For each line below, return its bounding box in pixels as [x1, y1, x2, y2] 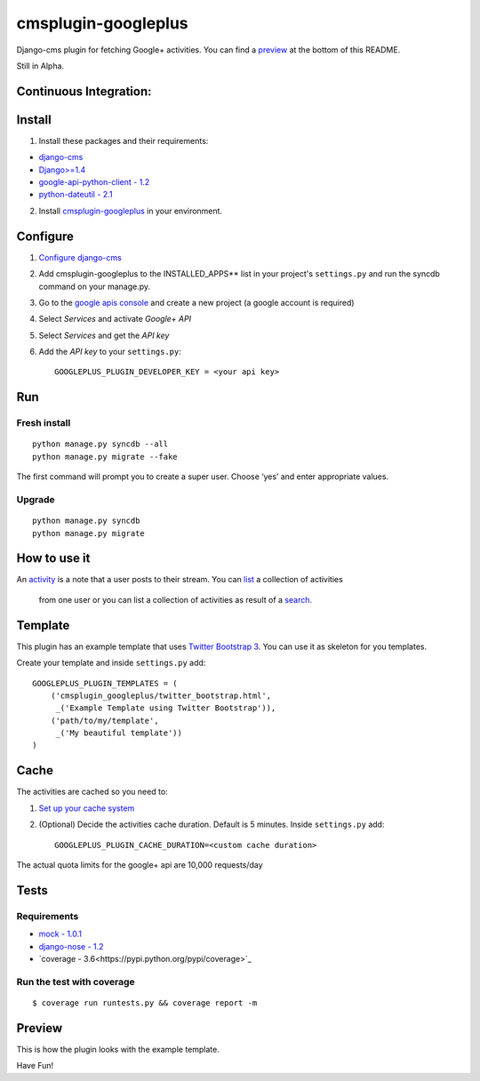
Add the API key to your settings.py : [38, 347, 181, 357]
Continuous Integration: [16, 84, 152, 99]
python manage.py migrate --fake [32, 452, 178, 461]
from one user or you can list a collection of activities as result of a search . [38, 594, 313, 605]
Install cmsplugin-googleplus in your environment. [38, 205, 222, 216]
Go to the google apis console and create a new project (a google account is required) [38, 297, 355, 308]
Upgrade [16, 493, 55, 506]
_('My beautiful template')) [55, 728, 182, 738]
